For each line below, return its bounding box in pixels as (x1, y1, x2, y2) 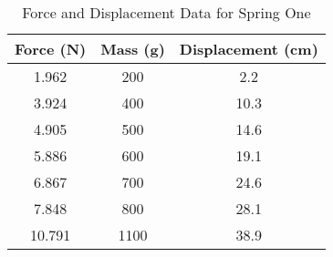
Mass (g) (100, 38, 165, 59)
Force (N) (15, 38, 87, 59)
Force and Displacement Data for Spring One (22, 2, 311, 23)
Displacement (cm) (179, 38, 318, 59)
